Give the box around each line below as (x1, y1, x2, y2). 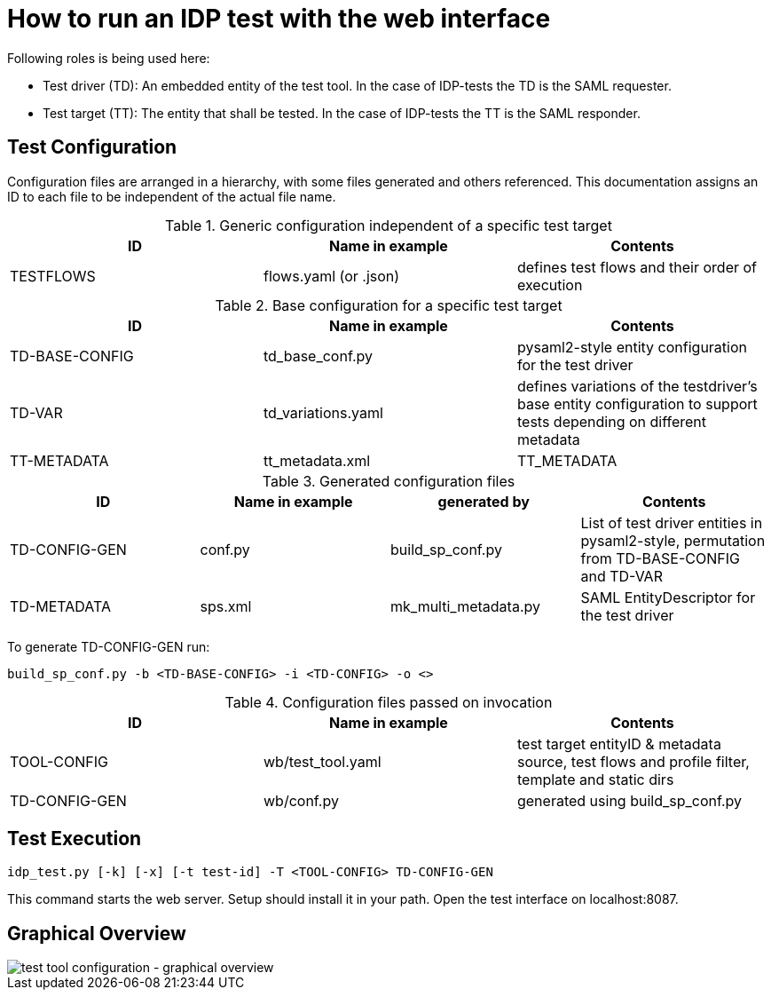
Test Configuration (7, 136, 177, 159)
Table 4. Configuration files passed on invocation (224, 692, 553, 711)
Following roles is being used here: (7, 50, 210, 66)
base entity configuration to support (516, 394, 758, 413)
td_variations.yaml (263, 403, 383, 422)
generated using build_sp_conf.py (516, 791, 743, 810)
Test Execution (7, 827, 142, 851)
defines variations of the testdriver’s (516, 376, 758, 395)
